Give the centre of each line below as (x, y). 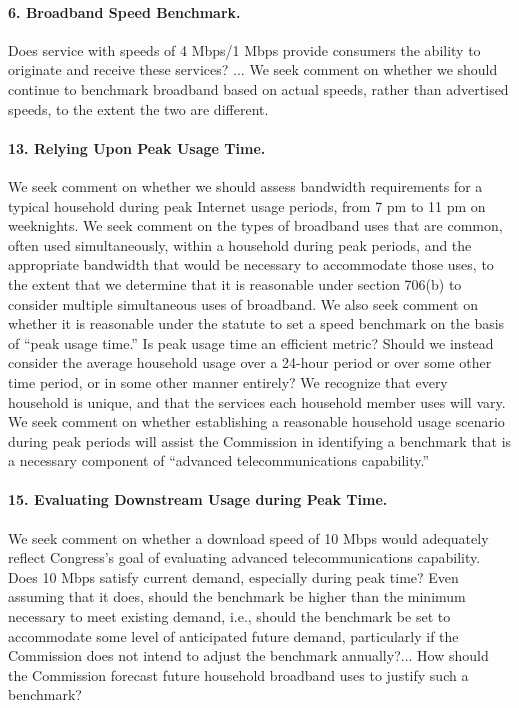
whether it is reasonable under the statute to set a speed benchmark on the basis (256, 323)
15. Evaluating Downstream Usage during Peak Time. (198, 499)
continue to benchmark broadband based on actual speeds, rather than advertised (258, 88)
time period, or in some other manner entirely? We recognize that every (228, 381)
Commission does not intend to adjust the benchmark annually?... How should (248, 655)
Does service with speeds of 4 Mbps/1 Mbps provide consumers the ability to (244, 49)
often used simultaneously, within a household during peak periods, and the (240, 244)
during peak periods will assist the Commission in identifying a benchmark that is (260, 440)
